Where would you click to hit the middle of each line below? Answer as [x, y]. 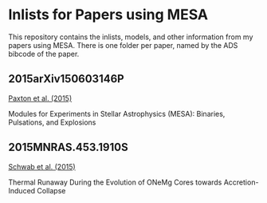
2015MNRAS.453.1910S [69, 147]
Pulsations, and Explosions [52, 122]
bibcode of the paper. [44, 54]
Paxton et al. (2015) [40, 98]
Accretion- [241, 182]
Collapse [51, 190]
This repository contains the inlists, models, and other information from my [131, 37]
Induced [22, 190]
